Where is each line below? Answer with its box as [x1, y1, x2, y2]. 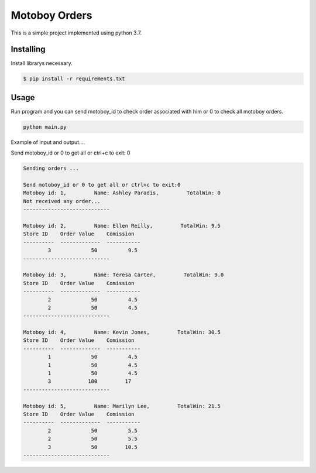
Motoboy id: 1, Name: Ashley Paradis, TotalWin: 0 [23, 190, 221, 196]
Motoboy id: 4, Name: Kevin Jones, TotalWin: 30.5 [23, 329, 221, 336]
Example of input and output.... [11, 138, 85, 146]
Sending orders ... [23, 165, 79, 172]
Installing [11, 44, 46, 54]
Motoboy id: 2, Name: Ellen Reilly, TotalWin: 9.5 [23, 222, 221, 229]
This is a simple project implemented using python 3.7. [11, 29, 142, 36]
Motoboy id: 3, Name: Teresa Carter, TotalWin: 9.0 [23, 272, 224, 278]
